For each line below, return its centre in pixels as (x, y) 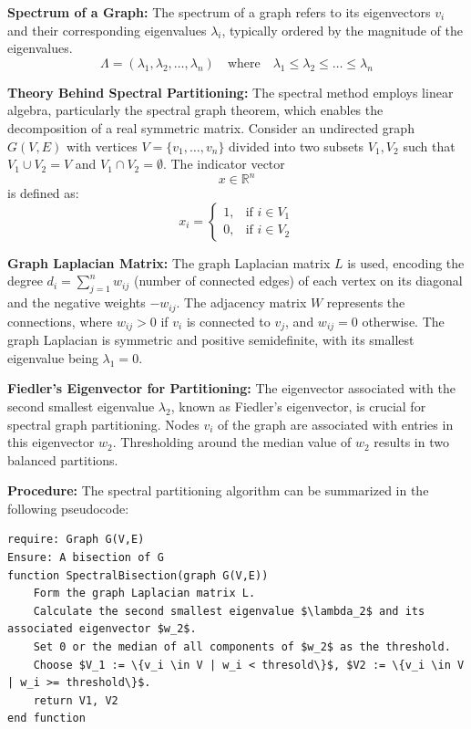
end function (46, 719)
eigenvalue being (53, 357)
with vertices (102, 146)
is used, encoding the (406, 262)
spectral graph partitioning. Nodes (103, 424)
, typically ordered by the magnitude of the (343, 30)
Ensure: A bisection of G (86, 558)
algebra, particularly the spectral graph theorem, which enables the (195, 110)
